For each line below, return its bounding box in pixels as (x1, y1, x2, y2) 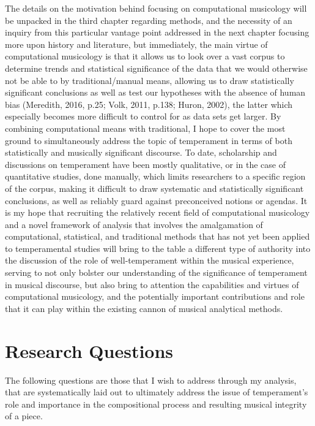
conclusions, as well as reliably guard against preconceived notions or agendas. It (5, 194, 308, 207)
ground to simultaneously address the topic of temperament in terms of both (5, 134, 292, 146)
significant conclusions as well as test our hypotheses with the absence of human (5, 86, 306, 99)
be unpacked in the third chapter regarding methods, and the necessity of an (5, 13, 292, 26)
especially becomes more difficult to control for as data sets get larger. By (5, 110, 281, 123)
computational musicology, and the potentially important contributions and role (5, 290, 305, 303)
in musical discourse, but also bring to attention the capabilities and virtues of (5, 278, 299, 291)
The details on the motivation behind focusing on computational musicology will (5, 2, 307, 14)
